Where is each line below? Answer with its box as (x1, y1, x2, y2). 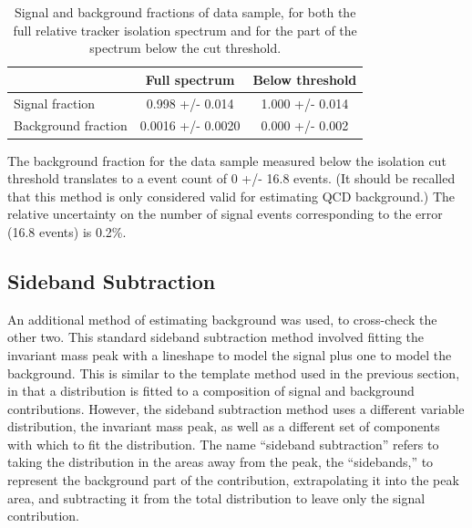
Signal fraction (14, 93, 96, 112)
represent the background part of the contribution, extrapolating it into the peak (7, 471, 459, 490)
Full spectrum (145, 69, 235, 88)
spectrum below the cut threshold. (89, 38, 282, 57)
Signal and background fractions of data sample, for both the (14, 3, 356, 21)
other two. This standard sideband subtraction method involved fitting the (7, 327, 425, 347)
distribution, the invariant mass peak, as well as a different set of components (7, 417, 440, 436)
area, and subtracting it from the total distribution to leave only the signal (7, 488, 426, 507)
